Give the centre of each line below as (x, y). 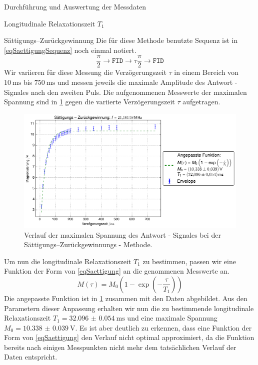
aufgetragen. (201, 102)
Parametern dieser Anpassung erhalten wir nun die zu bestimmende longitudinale (129, 308)
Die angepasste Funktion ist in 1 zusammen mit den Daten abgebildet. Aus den (126, 298)
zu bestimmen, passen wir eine (189, 261)
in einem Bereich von (206, 72)
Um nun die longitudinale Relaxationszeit (68, 261)
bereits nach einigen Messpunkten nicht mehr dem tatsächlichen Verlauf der (120, 347)
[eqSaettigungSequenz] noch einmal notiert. (70, 50)
